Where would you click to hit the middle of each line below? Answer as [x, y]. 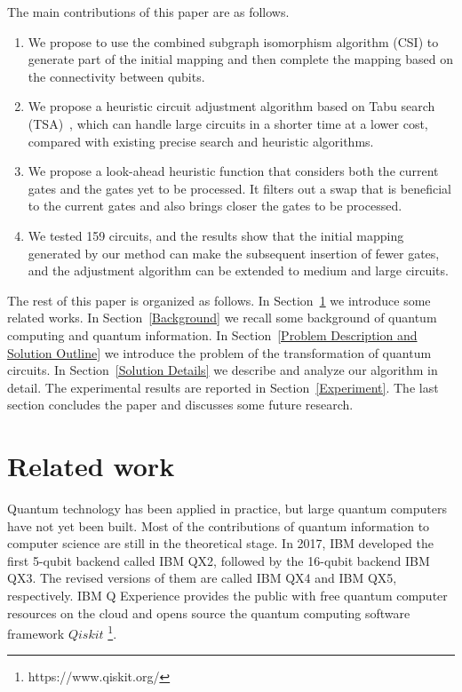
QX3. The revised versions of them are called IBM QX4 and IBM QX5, [202, 578]
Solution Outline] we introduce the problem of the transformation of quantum [219, 352]
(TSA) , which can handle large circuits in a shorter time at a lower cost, [228, 123]
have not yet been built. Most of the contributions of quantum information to [219, 525]
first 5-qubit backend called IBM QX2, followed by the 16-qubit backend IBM [219, 560]
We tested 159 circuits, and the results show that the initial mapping [216, 235]
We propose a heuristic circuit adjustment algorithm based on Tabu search [231, 106]
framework [36, 633]
